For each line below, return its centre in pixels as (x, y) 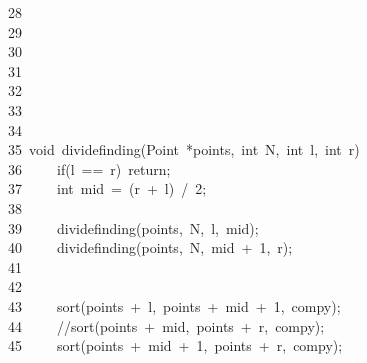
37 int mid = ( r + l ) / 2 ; (107, 188)
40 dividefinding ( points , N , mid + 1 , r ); (150, 247)
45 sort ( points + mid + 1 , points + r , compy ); (175, 345)
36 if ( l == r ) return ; (89, 168)
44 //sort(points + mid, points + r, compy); (166, 325)
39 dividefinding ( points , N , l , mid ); (133, 227)
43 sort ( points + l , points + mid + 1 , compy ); (174, 305)
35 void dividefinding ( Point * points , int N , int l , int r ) (184, 149)
